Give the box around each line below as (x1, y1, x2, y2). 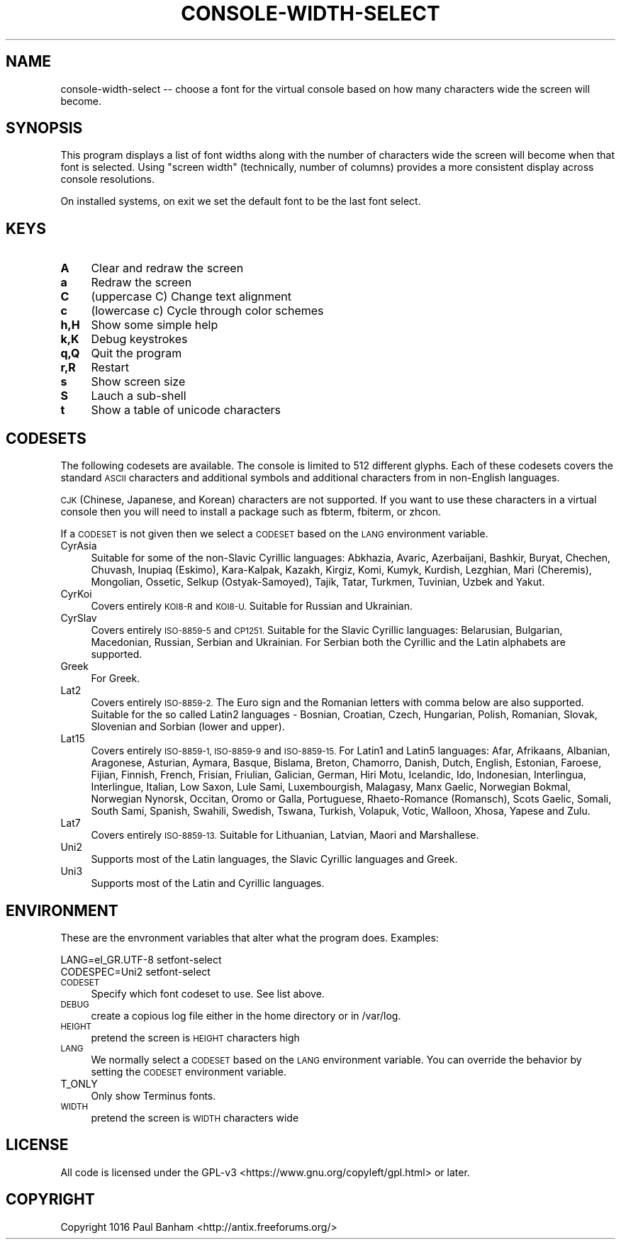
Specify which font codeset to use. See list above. (91, 987, 325, 1000)
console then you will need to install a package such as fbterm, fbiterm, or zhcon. (60, 506, 442, 518)
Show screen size (91, 374, 186, 389)
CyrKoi (60, 588, 92, 601)
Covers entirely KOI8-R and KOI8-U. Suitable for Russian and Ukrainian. (91, 600, 413, 613)
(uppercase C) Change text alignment (91, 289, 292, 304)
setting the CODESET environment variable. (91, 1065, 286, 1078)
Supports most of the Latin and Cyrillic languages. (91, 877, 325, 890)
